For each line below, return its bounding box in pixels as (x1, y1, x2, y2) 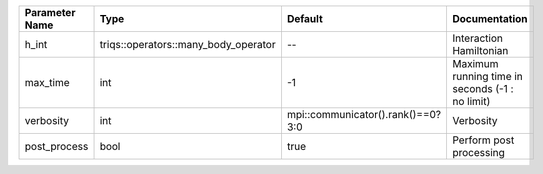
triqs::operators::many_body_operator (99, 38, 276, 51)
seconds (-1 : (451, 82, 514, 95)
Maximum (451, 57, 499, 70)
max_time (24, 76, 70, 89)
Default (286, 12, 324, 25)
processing (451, 146, 505, 159)
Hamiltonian (451, 44, 509, 57)
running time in (451, 70, 524, 83)
